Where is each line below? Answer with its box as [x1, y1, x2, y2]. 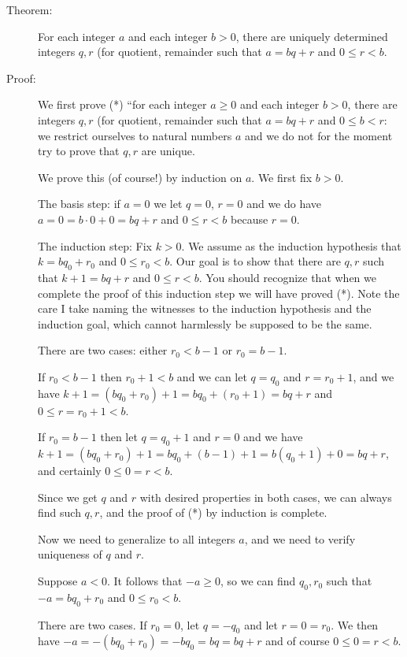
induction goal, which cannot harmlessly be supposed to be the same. [38, 315, 372, 332]
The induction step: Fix [38, 237, 152, 254]
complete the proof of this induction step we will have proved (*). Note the [38, 284, 400, 301]
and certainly [38, 462, 102, 479]
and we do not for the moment [244, 127, 393, 143]
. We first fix [251, 169, 313, 185]
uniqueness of [38, 546, 102, 562]
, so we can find [220, 573, 296, 589]
